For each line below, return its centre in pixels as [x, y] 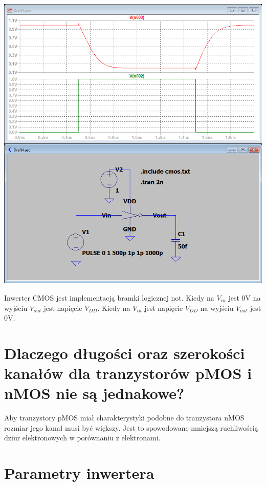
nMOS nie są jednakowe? [94, 393]
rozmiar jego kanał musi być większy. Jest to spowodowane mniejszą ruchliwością [131, 427]
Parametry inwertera [79, 473]
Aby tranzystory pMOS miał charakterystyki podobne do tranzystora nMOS [124, 418]
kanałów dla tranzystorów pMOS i [128, 373]
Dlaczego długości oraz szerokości [125, 353]
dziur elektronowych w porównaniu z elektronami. [82, 438]
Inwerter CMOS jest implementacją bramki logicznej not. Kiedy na [109, 297]
